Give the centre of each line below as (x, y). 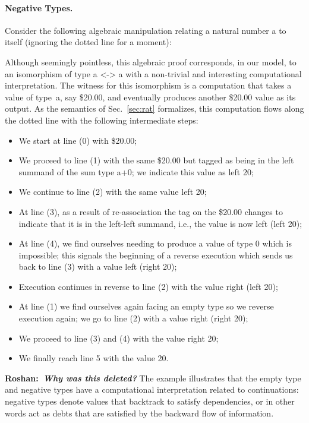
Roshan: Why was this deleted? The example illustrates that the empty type (153, 378)
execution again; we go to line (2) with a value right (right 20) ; (133, 318)
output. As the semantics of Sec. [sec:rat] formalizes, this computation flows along (154, 108)
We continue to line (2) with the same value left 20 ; (113, 192)
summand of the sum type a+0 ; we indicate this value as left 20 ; (136, 171)
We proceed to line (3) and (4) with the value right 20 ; (119, 338)
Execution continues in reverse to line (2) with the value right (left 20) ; (148, 286)
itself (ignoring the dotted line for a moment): (88, 42)
